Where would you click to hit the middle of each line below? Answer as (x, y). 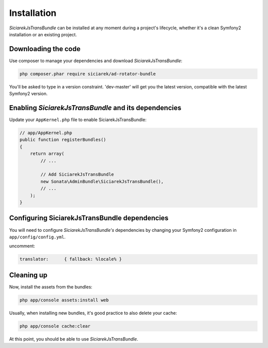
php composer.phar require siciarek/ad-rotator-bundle (88, 74)
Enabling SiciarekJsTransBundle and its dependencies (95, 108)
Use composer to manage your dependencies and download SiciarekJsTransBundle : (96, 61)
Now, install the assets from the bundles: (51, 287)
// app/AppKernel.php (46, 133)
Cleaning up (28, 275)
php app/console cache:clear (55, 326)
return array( (47, 154)
